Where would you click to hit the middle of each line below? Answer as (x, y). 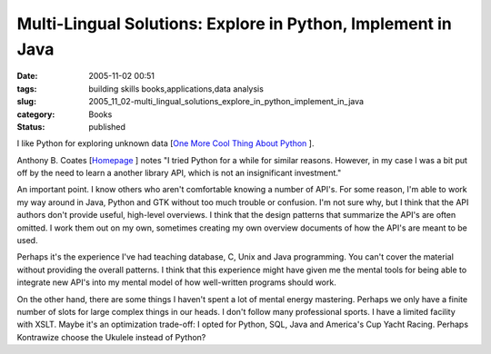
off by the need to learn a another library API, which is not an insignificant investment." (179, 173)
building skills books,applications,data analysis (176, 88)
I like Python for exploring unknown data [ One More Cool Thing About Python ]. (165, 143)
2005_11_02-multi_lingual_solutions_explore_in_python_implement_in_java (226, 102)
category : (36, 114)
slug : (26, 102)
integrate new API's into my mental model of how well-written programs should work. (176, 282)
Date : (27, 76)
